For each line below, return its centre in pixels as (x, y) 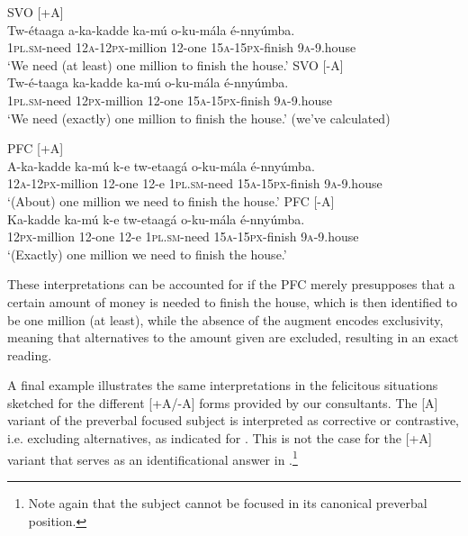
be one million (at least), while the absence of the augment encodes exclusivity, (225, 319)
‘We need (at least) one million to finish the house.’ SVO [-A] (175, 64)
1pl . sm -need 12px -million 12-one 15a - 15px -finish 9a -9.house (170, 100)
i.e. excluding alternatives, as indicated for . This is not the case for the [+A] (220, 438)
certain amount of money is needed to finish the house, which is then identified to (233, 301)
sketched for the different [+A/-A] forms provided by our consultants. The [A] (223, 402)
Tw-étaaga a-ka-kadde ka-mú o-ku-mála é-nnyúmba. (151, 29)
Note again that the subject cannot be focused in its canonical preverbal (228, 502)
